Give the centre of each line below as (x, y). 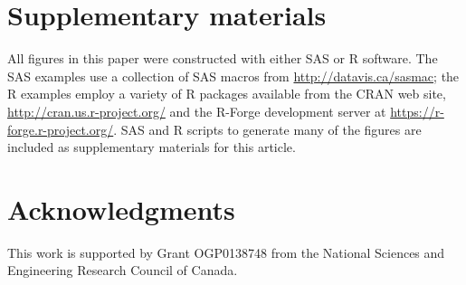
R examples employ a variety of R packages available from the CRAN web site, (227, 94)
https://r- (417, 111)
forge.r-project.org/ (61, 129)
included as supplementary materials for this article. (152, 147)
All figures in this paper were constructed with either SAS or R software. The (223, 58)
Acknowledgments (121, 209)
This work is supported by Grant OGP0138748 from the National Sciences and (226, 252)
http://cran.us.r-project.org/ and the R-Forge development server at (197, 111)
